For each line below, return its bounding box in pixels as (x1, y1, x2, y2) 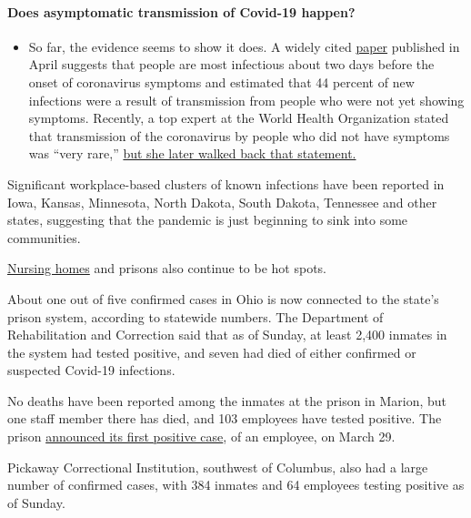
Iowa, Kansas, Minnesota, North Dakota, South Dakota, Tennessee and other (7, 192, 437, 211)
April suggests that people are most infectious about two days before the (28, 55, 435, 74)
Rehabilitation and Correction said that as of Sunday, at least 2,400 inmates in (7, 325, 447, 344)
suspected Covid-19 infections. (7, 361, 175, 380)
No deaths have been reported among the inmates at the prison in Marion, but (7, 391, 447, 410)
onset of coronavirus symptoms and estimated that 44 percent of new (28, 72, 415, 91)
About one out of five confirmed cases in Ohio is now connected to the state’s (7, 289, 439, 308)
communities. (7, 228, 81, 247)
